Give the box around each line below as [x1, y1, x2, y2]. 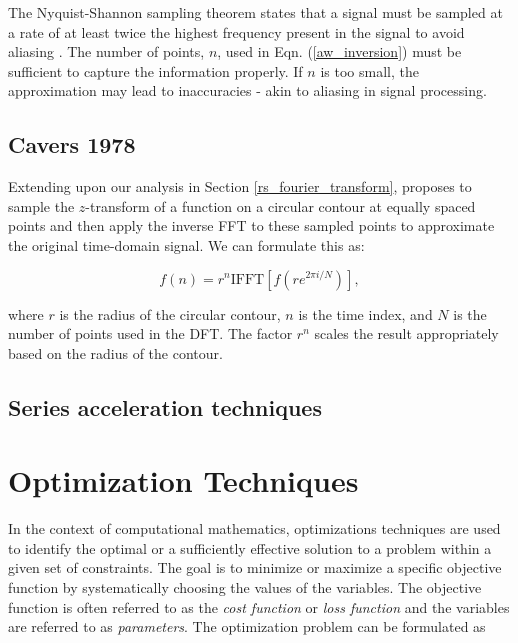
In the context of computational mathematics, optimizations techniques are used [8, 518, 501, 539]
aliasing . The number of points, [8, 41, 205, 62]
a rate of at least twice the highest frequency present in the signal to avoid [8, 21, 465, 42]
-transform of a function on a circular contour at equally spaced [85, 195, 476, 216]
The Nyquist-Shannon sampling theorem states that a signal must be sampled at [8, 2, 503, 22]
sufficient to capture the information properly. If [8, 60, 303, 81]
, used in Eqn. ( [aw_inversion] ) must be [217, 41, 462, 62]
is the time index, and [298, 303, 433, 324]
